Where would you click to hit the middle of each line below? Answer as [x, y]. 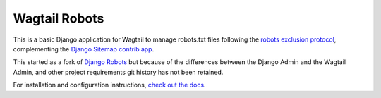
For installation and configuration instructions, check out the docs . [109, 85]
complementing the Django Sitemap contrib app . [84, 49]
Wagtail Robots [59, 18]
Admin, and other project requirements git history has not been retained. [118, 72]
